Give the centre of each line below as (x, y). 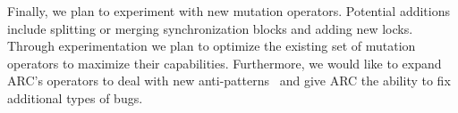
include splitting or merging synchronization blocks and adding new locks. (210, 28)
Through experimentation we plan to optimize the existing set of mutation (212, 46)
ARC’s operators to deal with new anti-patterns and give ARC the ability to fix (229, 81)
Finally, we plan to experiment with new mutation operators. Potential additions (229, 11)
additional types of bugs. (75, 97)
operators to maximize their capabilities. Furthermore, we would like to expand (225, 63)
